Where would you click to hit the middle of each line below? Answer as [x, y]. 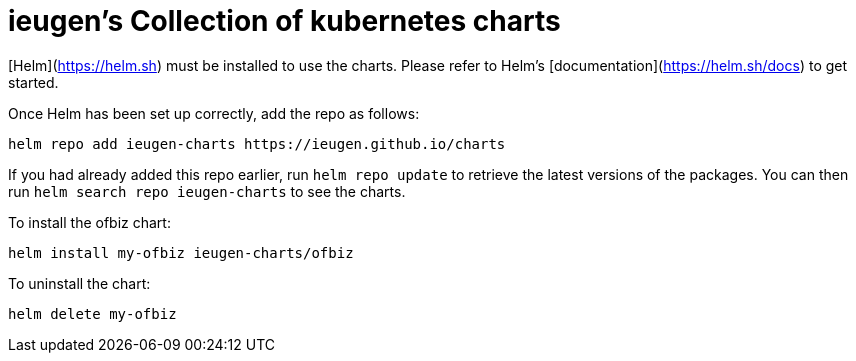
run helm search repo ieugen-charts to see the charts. [207, 191]
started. [33, 82]
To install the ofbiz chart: [89, 222]
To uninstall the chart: [79, 283]
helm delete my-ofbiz [92, 313]
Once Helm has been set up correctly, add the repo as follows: [214, 113]
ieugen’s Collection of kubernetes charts [284, 21]
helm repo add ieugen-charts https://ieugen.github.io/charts [257, 143]
